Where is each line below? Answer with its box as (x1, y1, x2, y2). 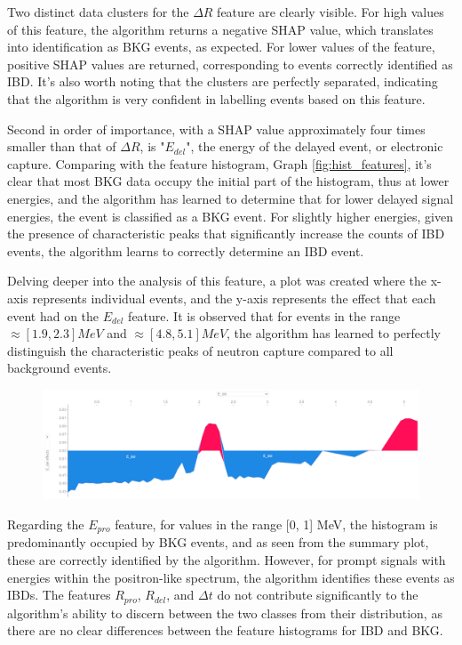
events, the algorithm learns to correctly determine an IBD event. (7, 241, 364, 260)
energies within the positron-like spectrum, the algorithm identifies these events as (7, 568, 455, 586)
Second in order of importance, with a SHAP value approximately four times (7, 119, 426, 138)
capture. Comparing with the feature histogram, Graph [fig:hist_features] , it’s (7, 154, 432, 173)
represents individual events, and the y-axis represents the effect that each (32, 288, 436, 307)
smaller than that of (7, 137, 116, 156)
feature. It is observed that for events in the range (128, 306, 401, 325)
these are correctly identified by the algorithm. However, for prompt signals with (7, 550, 446, 568)
